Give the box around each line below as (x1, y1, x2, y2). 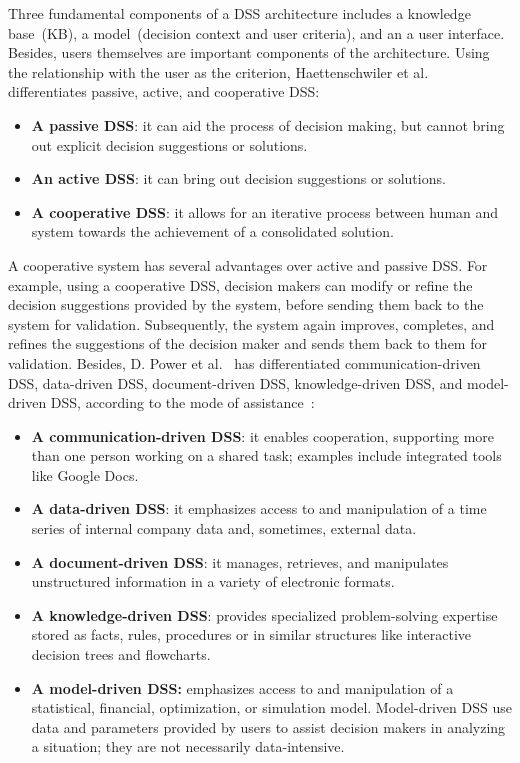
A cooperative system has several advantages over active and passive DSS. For (8, 254, 488, 275)
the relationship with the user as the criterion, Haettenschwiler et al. (8, 61, 429, 82)
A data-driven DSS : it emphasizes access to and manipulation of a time (31, 498, 487, 519)
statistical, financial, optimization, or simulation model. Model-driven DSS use (31, 697, 512, 718)
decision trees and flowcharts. (31, 644, 211, 665)
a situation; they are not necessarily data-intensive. (31, 736, 345, 757)
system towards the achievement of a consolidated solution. (31, 221, 394, 242)
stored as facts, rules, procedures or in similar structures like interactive (31, 624, 472, 645)
